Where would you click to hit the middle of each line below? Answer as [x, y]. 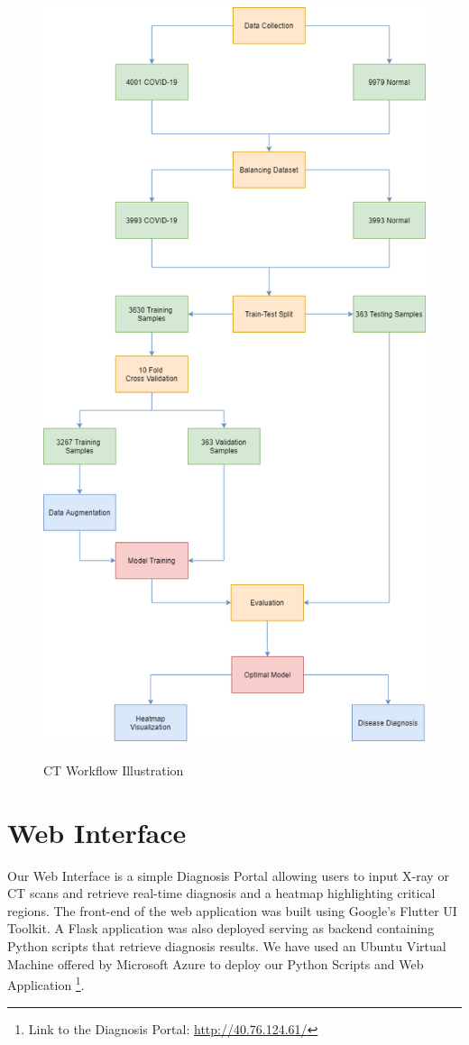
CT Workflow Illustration [114, 770]
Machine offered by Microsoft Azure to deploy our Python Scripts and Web [216, 963]
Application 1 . [46, 983]
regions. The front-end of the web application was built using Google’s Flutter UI [232, 910]
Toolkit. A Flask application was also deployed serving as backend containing [221, 928]
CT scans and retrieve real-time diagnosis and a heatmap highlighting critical [221, 893]
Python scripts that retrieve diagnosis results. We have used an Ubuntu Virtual [227, 946]
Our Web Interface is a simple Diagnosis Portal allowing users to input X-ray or [228, 875]
